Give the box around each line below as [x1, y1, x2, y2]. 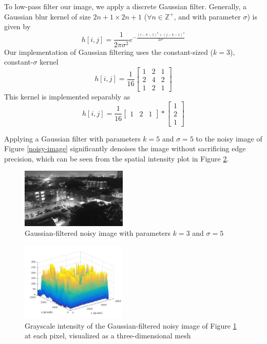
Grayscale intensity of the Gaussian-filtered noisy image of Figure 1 [25, 320, 237, 331]
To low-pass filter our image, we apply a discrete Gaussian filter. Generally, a [4, 1, 247, 11]
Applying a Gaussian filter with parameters [4, 133, 141, 144]
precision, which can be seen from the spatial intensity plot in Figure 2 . [4, 153, 229, 164]
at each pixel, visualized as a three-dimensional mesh [25, 330, 191, 341]
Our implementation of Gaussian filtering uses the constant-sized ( [4, 46, 214, 57]
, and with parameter [174, 11, 241, 22]
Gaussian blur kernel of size [4, 11, 91, 22]
